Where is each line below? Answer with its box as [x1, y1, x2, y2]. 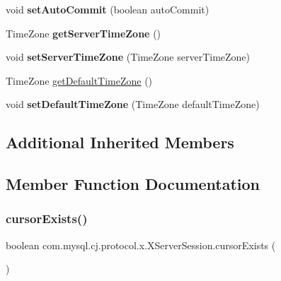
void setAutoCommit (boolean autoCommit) [6, 2, 210, 16]
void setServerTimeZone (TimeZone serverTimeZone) [6, 49, 251, 64]
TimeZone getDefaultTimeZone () [6, 73, 153, 88]
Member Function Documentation [6, 173, 260, 195]
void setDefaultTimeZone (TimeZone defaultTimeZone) [6, 97, 260, 112]
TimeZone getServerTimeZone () [6, 25, 161, 40]
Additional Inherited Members [6, 131, 234, 153]
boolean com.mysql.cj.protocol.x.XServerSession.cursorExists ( [6, 237, 276, 252]
